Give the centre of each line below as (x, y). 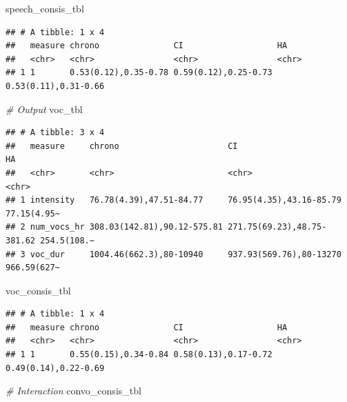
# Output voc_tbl (44, 109)
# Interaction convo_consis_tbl (73, 391)
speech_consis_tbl (45, 8)
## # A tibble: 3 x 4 (55, 133)
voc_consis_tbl (38, 290)
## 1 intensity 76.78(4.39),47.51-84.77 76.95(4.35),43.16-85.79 (173, 200)
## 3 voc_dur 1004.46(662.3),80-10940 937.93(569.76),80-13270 (173, 254)
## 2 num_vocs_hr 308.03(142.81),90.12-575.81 (114, 227)
